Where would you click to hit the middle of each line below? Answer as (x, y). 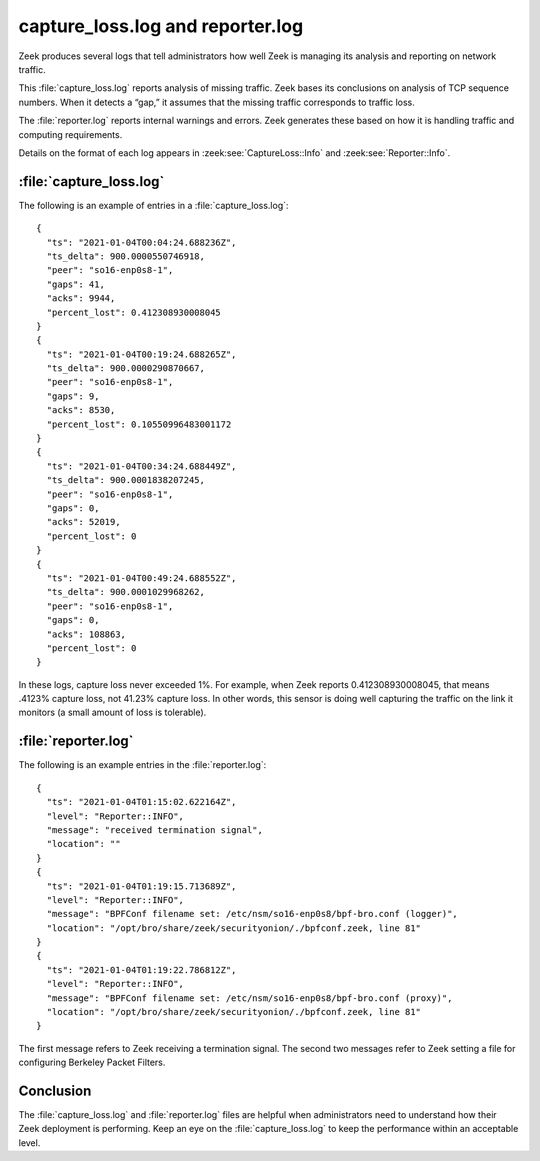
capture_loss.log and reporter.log (161, 26)
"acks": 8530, (81, 410)
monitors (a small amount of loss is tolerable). (112, 712)
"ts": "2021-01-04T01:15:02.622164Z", (141, 802)
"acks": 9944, (81, 298)
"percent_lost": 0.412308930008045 (134, 312)
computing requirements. (70, 134)
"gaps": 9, (73, 396)
